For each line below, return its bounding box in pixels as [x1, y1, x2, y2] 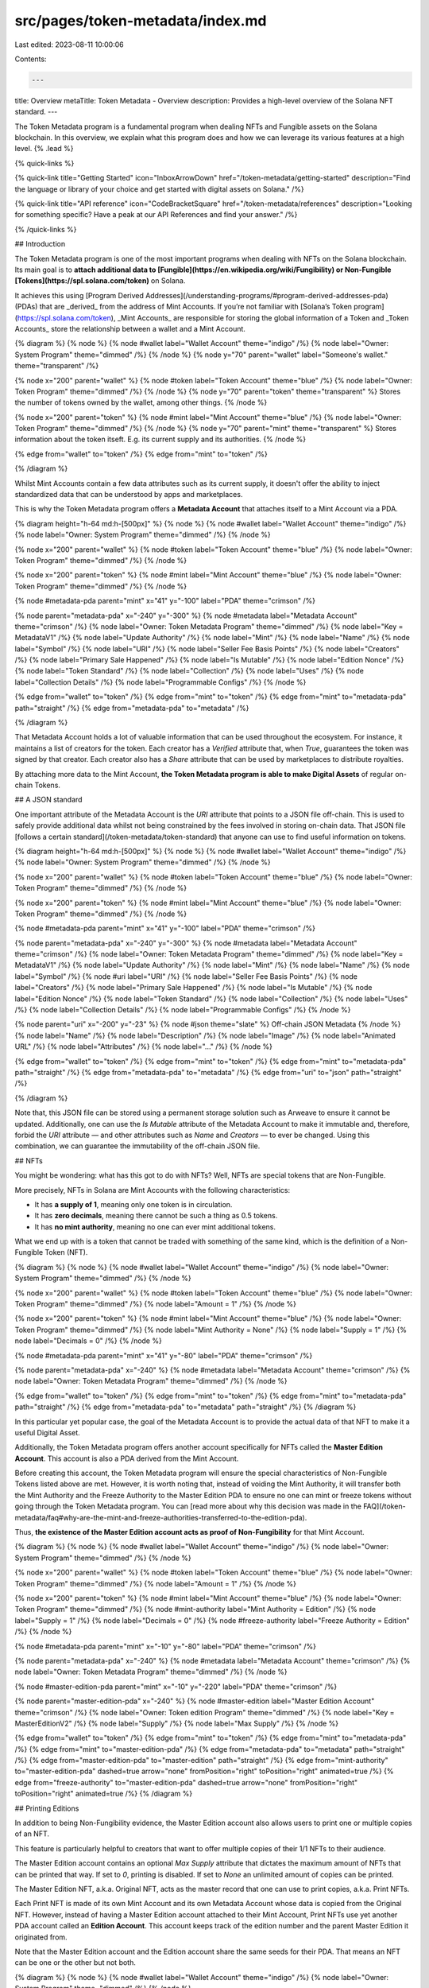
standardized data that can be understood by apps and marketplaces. [14, 490, 243, 499]
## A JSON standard [14, 795, 83, 805]
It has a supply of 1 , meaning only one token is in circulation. [34, 1199, 233, 1209]
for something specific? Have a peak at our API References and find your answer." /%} [14, 210, 298, 219]
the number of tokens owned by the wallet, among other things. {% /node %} [14, 398, 268, 407]
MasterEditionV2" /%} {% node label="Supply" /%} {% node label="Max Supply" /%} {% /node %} [14, 1718, 339, 1728]
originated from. [14, 1932, 68, 1942]
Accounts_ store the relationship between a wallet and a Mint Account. [14, 324, 246, 333]
